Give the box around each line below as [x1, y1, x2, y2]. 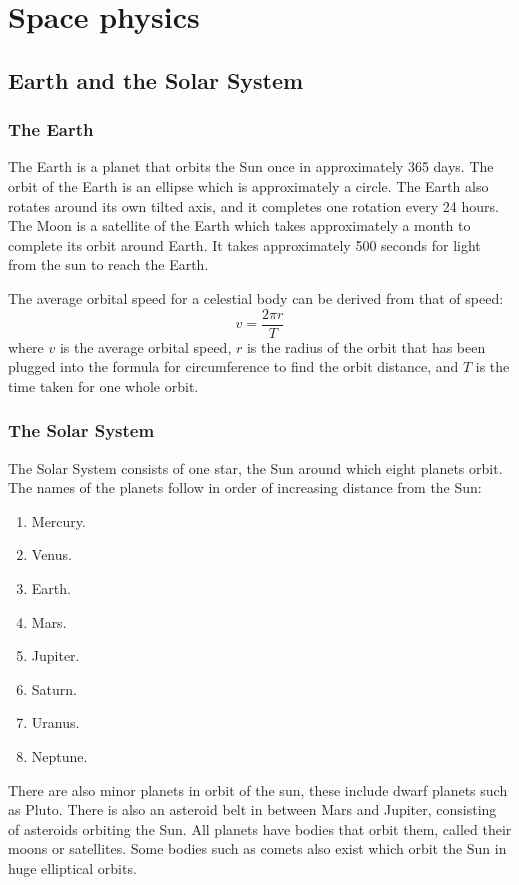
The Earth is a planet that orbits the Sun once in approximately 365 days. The [8, 156, 494, 177]
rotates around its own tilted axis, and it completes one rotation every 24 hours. [8, 195, 499, 216]
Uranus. [31, 712, 80, 733]
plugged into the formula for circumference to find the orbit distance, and [8, 356, 459, 377]
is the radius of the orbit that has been [246, 336, 486, 357]
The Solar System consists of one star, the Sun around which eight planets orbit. [8, 457, 503, 478]
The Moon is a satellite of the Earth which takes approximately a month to [8, 215, 471, 236]
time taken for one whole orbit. [8, 375, 199, 396]
